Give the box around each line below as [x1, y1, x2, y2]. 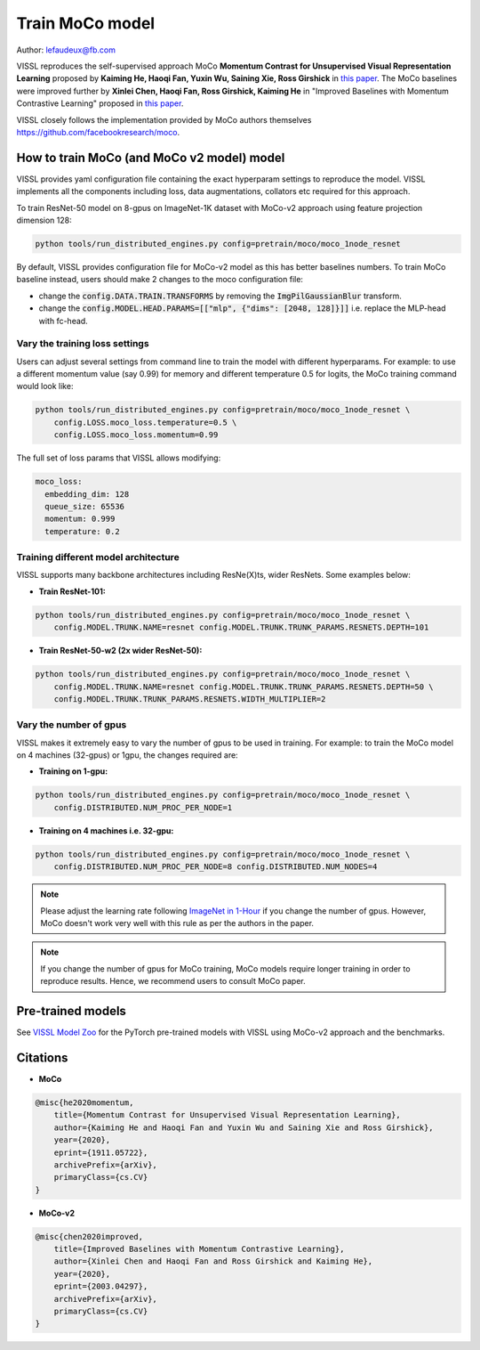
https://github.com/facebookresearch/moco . [16, 126, 180, 137]
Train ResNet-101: [38, 586, 106, 597]
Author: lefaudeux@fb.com [16, 45, 116, 55]
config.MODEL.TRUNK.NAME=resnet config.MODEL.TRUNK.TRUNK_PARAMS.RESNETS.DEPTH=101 [53, 622, 429, 632]
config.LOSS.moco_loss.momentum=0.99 [53, 430, 219, 440]
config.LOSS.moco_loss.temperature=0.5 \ [53, 417, 237, 427]
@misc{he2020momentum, [35, 1097, 134, 1108]
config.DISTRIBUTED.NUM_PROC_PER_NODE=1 [53, 802, 233, 812]
